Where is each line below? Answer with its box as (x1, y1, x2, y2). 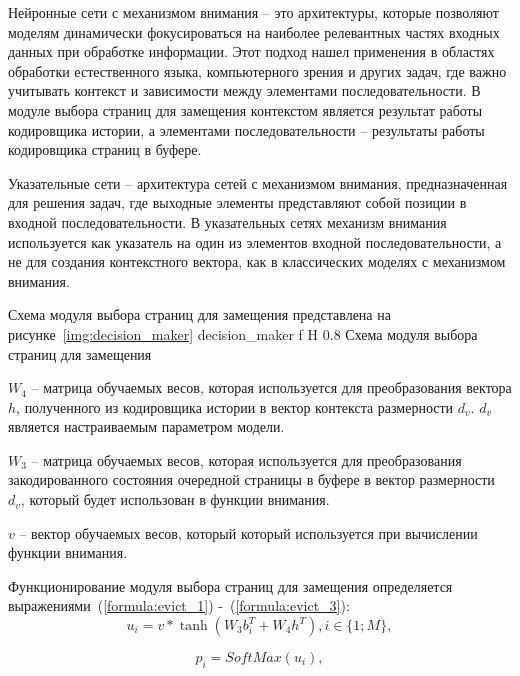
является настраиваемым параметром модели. (8, 416, 285, 437)
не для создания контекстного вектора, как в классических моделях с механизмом (8, 251, 506, 272)
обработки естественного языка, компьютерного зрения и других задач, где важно (8, 60, 507, 81)
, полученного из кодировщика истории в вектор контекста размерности (16, 396, 454, 417)
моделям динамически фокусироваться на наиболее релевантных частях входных (8, 21, 500, 42)
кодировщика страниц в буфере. (8, 139, 202, 160)
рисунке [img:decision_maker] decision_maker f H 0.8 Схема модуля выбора (8, 323, 478, 344)
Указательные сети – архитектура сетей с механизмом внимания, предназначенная (8, 172, 508, 193)
